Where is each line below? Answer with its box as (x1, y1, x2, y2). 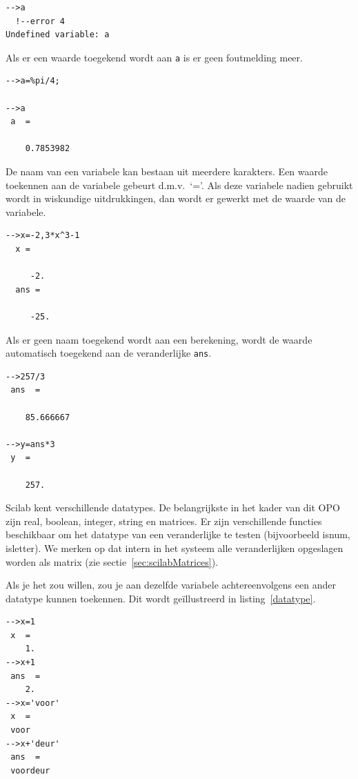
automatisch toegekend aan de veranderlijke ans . (6, 346, 212, 360)
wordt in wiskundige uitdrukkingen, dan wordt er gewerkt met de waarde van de (6, 191, 346, 206)
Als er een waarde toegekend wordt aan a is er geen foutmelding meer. (6, 50, 303, 64)
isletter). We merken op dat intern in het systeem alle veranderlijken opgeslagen (6, 540, 344, 555)
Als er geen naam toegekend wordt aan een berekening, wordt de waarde (6, 332, 312, 346)
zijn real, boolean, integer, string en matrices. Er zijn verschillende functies (6, 513, 322, 528)
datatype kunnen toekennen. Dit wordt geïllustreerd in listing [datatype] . (6, 591, 316, 605)
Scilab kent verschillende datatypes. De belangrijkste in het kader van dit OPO (6, 500, 340, 515)
